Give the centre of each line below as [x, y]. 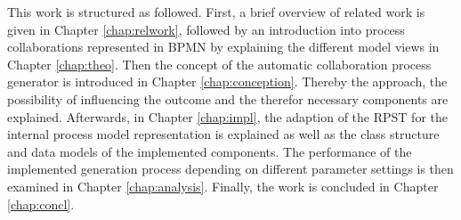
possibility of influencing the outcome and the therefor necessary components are [228, 98]
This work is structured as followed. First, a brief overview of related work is [216, 12]
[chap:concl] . [41, 204]
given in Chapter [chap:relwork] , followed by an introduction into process [206, 29]
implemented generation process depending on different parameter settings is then [230, 169]
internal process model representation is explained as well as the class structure [223, 134]
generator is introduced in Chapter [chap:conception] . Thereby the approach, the [227, 81]
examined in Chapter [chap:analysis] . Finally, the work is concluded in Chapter [223, 186]
